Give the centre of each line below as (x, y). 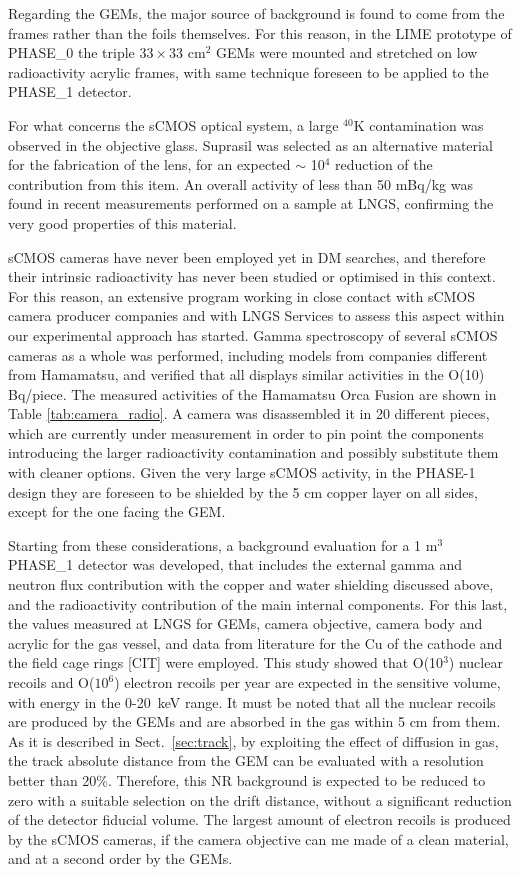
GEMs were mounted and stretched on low (346, 52)
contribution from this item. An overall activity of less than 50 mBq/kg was (240, 183)
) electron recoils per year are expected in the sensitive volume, (307, 682)
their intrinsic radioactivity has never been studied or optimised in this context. (252, 276)
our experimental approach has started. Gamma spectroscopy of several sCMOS (253, 334)
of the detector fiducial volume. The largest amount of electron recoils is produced (259, 819)
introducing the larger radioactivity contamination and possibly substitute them (253, 452)
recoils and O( (51, 682)
